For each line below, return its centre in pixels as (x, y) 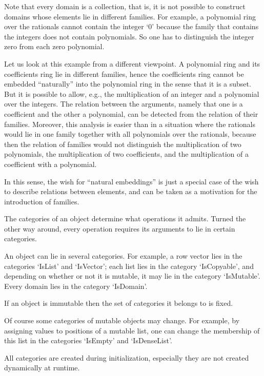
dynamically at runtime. (42, 368)
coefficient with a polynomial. (50, 164)
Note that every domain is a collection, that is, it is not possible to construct (125, 6)
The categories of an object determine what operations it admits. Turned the (125, 218)
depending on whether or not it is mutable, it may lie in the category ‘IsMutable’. (132, 276)
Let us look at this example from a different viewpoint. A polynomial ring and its (132, 63)
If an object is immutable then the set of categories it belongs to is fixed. (119, 303)
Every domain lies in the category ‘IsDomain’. (76, 286)
